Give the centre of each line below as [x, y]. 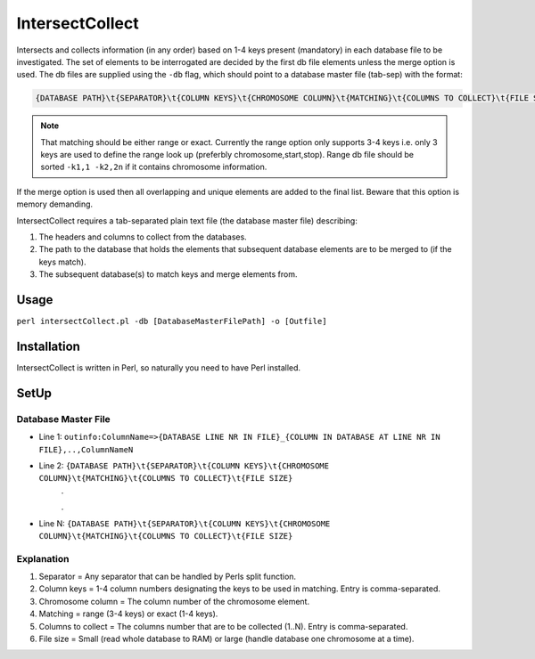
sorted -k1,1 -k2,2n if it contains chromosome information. [154, 167]
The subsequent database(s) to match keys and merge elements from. [168, 274]
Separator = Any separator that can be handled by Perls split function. [168, 577]
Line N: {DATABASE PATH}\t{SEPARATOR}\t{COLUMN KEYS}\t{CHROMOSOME [185, 523]
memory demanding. [55, 204]
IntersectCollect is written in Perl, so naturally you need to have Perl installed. [159, 368]
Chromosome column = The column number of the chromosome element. [174, 601]
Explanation [43, 558]
